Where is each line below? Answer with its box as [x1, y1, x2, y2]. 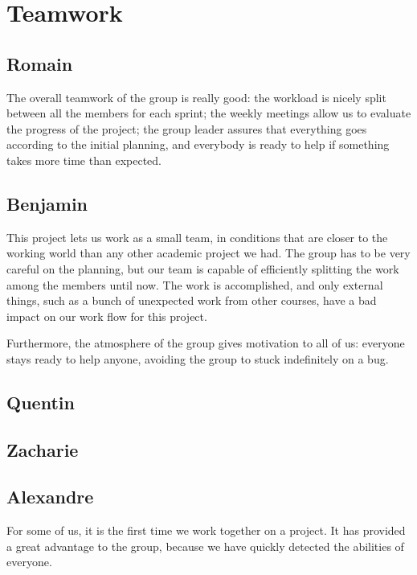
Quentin [6, 389, 75, 414]
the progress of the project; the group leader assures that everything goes [6, 120, 367, 137]
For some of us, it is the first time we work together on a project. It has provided [6, 522, 406, 539]
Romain [6, 51, 73, 76]
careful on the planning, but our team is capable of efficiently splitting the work [6, 260, 399, 277]
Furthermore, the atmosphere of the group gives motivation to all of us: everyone [6, 335, 405, 351]
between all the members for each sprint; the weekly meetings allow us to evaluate [6, 105, 411, 121]
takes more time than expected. [6, 151, 161, 168]
